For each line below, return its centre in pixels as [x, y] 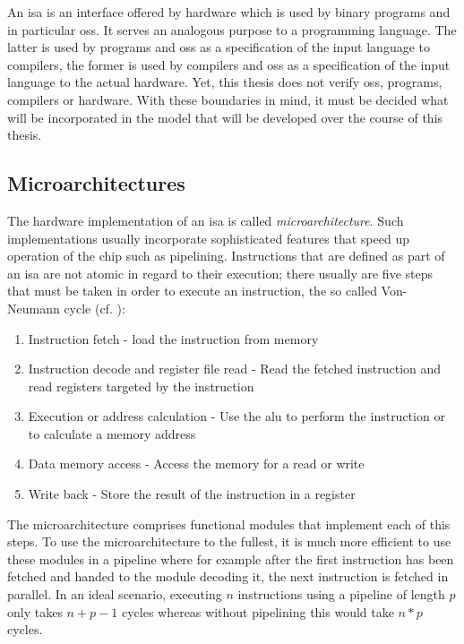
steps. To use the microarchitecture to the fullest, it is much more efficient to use [229, 541]
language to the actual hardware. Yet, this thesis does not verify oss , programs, [225, 82]
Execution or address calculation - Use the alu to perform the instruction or [236, 416]
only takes [35, 611]
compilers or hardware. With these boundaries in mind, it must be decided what [228, 99]
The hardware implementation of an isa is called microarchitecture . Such [206, 220]
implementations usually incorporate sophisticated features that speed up [208, 238]
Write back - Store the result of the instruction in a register [192, 494]
